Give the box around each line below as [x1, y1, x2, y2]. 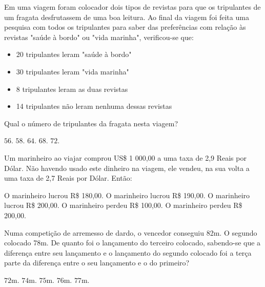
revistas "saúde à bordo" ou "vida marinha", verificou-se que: [4, 31, 194, 42]
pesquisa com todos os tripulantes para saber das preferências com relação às [4, 22, 246, 32]
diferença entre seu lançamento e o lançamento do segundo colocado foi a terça [4, 247, 252, 258]
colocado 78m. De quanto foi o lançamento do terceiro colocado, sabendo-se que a [4, 237, 261, 248]
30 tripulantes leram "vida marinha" [16, 66, 129, 76]
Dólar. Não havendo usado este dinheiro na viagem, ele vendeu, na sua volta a [4, 162, 250, 173]
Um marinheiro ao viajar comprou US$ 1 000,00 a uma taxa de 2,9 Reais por [4, 152, 247, 163]
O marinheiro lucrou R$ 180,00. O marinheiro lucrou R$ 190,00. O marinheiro [4, 189, 250, 200]
